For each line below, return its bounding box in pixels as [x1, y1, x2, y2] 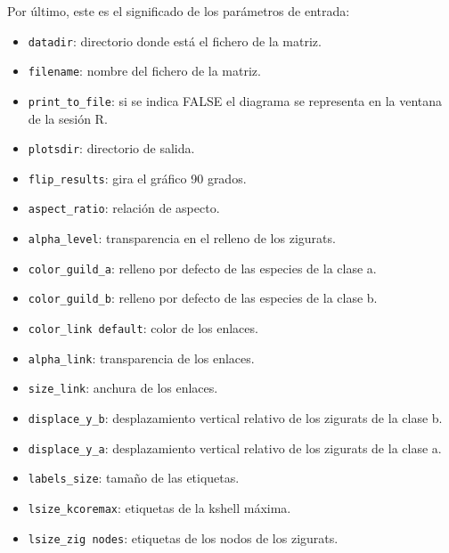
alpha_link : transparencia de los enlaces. [28, 348, 255, 367]
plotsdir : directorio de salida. [28, 139, 195, 158]
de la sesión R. [28, 109, 108, 127]
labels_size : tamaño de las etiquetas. [28, 468, 240, 487]
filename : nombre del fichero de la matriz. [28, 61, 261, 80]
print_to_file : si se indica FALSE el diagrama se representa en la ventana [28, 91, 443, 110]
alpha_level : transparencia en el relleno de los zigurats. [28, 229, 336, 248]
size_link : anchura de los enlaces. [28, 378, 218, 397]
